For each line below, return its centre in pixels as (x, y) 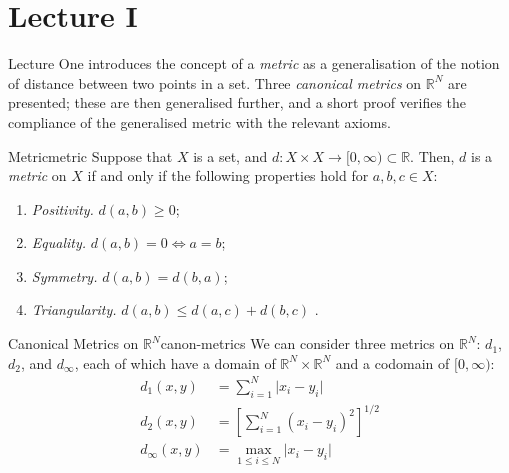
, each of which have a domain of (175, 362)
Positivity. (62, 208)
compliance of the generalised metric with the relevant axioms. (199, 121)
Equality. (59, 242)
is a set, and (230, 155)
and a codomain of (392, 362)
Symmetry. (64, 275)
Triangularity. (74, 309)
